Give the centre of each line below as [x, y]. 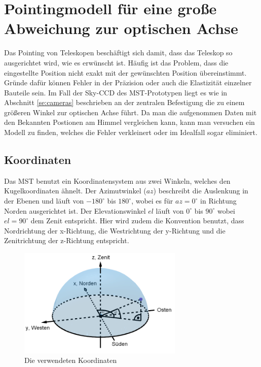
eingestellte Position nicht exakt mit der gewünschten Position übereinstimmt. [125, 72]
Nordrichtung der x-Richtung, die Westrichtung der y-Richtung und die [115, 230]
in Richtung [218, 201]
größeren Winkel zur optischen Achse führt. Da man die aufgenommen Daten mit [130, 112]
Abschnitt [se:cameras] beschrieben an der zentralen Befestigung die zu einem [124, 102]
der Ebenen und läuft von [44, 201]
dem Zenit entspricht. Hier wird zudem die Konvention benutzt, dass [137, 221]
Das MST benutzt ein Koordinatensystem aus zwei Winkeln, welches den [117, 180]
